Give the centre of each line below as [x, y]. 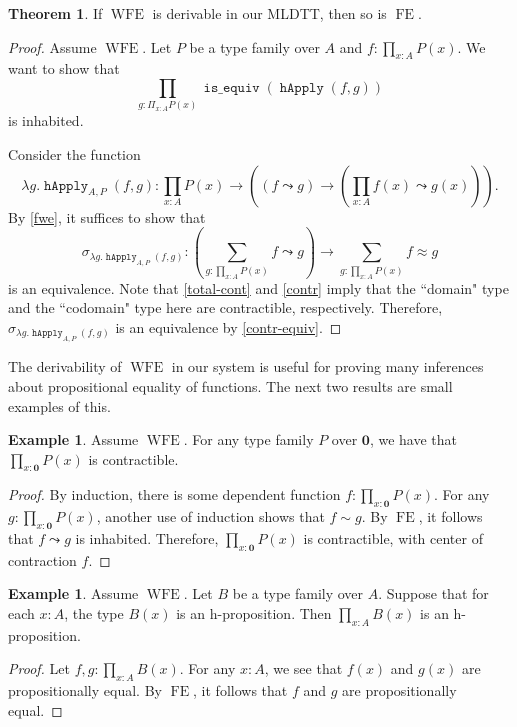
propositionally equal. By [85, 690]
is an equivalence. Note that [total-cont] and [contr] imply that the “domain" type [258, 287]
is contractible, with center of [393, 538]
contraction [42, 559]
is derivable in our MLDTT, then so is [269, 13]
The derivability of [65, 366]
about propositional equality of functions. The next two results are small [230, 385]
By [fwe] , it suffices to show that [107, 216]
